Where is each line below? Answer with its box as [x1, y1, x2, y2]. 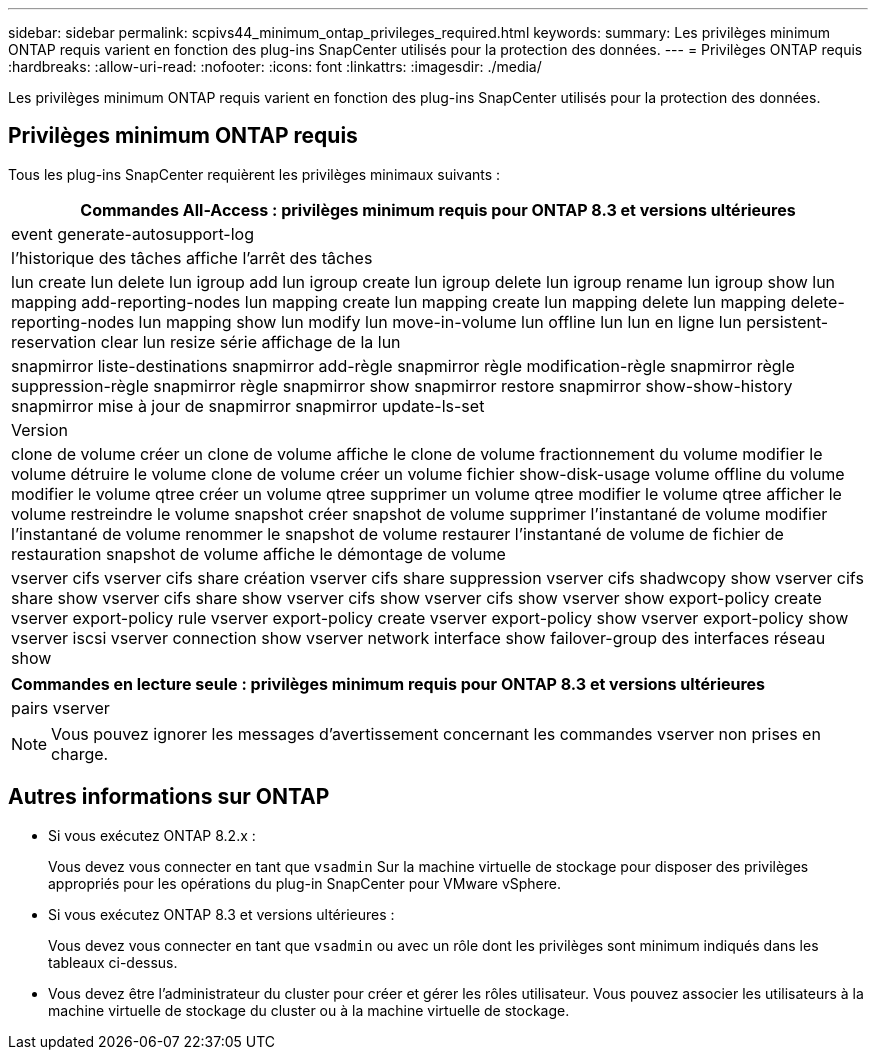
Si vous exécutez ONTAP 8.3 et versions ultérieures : [48, 905, 395, 923]
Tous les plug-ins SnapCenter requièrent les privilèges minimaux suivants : [8, 165, 501, 183]
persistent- [746, 311, 829, 332]
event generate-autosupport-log [11, 223, 254, 244]
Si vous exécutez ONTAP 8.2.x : [48, 826, 256, 844]
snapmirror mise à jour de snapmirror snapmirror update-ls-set [11, 395, 485, 416]
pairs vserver [11, 697, 110, 718]
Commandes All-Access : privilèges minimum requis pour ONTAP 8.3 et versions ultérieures [80, 199, 796, 220]
